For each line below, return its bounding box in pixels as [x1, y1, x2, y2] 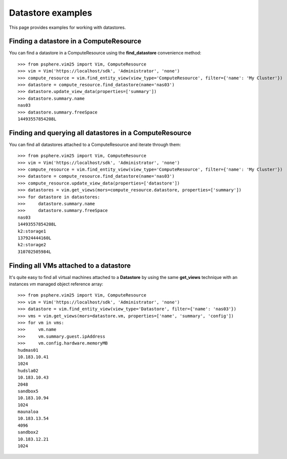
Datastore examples [9, 7, 92, 18]
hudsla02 [18, 367, 39, 373]
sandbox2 [18, 430, 39, 435]
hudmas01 [18, 347, 39, 353]
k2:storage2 [18, 242, 46, 248]
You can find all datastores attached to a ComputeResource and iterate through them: [9, 141, 181, 147]
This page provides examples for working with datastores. [9, 24, 126, 30]
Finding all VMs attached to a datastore [9, 261, 131, 270]
